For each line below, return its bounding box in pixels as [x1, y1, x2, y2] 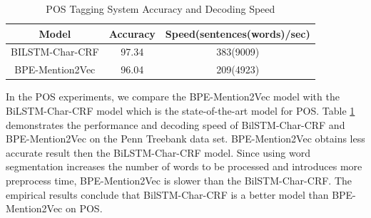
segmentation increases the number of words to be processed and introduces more [6, 159, 362, 174]
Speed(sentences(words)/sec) [165, 26, 310, 41]
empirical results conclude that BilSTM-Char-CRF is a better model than [6, 187, 329, 202]
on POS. [65, 201, 103, 216]
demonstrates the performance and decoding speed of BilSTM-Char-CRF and [6, 117, 345, 132]
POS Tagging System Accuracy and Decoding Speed [46, 1, 275, 16]
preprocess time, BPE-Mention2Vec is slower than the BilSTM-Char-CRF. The [6, 172, 352, 187]
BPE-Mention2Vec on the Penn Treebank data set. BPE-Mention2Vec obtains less [6, 131, 365, 146]
